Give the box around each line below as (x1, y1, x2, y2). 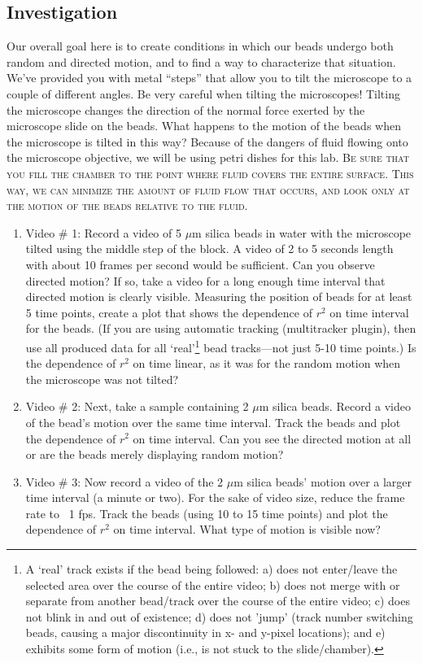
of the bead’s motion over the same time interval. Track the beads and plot (25, 413, 401, 430)
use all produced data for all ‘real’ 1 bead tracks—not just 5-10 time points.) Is (25, 336, 416, 355)
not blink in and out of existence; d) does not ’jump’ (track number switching (25, 608, 413, 625)
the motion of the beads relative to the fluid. (7, 197, 248, 214)
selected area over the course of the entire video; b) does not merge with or (25, 576, 400, 593)
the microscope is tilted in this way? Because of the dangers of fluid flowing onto (7, 133, 408, 150)
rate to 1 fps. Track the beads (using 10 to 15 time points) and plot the (25, 504, 388, 521)
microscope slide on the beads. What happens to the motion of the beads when (7, 117, 401, 134)
